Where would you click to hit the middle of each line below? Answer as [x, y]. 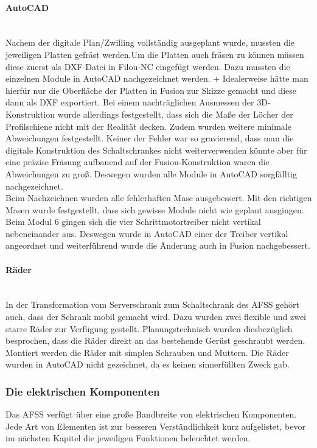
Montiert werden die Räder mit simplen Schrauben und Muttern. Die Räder [147, 352]
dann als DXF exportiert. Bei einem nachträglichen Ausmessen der [130, 102]
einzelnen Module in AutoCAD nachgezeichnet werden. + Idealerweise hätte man [157, 78]
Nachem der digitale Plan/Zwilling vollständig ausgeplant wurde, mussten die [150, 42]
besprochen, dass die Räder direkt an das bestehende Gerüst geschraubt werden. [155, 340]
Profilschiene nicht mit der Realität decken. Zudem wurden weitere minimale [148, 126]
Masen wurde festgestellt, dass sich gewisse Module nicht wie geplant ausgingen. [155, 209]
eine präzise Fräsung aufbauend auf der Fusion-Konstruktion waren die [138, 162]
